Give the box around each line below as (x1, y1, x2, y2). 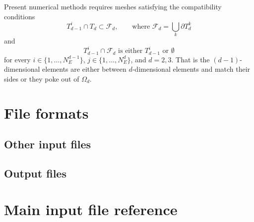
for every (4, 54, 31, 64)
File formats (4, 102, 89, 123)
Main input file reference (4, 199, 178, 220)
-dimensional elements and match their (132, 64, 251, 74)
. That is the (171, 54, 210, 64)
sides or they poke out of (4, 73, 79, 84)
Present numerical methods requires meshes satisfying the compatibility (4, 1, 222, 11)
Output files (4, 165, 66, 180)
